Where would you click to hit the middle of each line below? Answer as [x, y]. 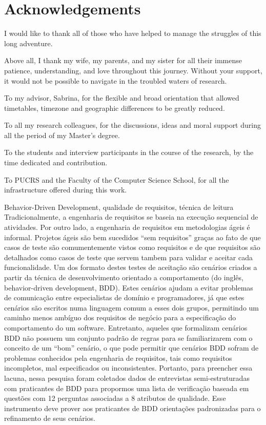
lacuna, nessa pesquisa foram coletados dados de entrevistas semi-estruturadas [127, 378]
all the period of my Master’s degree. [62, 135]
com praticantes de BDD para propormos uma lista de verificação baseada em [127, 388]
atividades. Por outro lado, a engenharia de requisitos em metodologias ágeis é [127, 227]
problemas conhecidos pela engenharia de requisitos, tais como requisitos [118, 358]
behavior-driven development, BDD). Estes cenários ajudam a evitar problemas [129, 287]
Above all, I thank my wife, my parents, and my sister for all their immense [123, 60]
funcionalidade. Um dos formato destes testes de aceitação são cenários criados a [131, 267]
